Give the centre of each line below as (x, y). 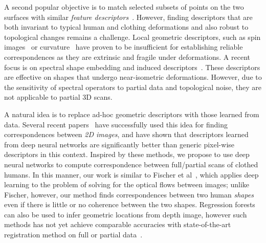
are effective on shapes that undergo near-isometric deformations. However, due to (133, 77)
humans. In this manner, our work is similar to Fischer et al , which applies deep (131, 174)
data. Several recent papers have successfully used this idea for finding (116, 124)
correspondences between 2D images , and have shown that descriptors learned (126, 134)
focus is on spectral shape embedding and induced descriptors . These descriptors (132, 67)
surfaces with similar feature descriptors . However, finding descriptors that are (128, 17)
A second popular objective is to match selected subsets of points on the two (124, 7)
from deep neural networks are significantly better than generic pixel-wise (119, 144)
